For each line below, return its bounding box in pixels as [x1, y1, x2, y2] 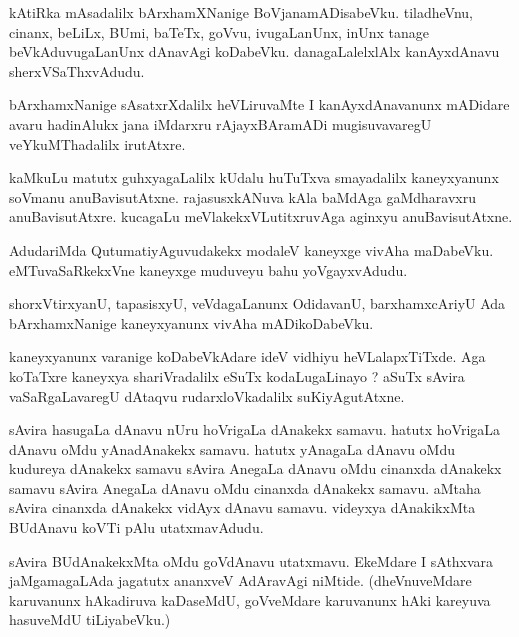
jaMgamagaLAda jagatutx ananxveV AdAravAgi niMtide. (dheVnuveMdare [9, 570, 472, 591]
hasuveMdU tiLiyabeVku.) [9, 609, 171, 630]
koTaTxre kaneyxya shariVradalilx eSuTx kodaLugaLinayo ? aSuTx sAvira [9, 365, 465, 386]
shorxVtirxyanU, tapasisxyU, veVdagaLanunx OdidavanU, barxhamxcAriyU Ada [9, 293, 506, 314]
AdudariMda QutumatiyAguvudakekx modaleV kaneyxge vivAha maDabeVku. [9, 239, 494, 260]
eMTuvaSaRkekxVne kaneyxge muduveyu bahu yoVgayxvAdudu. [9, 259, 408, 280]
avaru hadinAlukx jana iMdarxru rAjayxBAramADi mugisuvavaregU [9, 113, 432, 134]
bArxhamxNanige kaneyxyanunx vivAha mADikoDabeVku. [9, 312, 374, 333]
